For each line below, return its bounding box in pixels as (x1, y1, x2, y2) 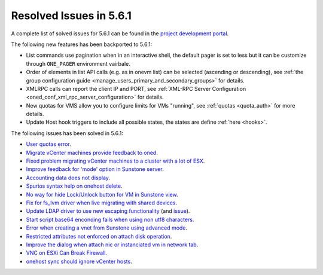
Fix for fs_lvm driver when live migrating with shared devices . (26, 199, 178, 206)
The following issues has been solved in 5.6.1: (11, 129, 124, 137)
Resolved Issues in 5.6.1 (11, 9, 132, 22)
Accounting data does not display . (26, 174, 111, 181)
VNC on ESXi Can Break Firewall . (26, 249, 108, 256)
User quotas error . (26, 140, 71, 148)
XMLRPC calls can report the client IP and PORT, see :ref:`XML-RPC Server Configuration (26, 85, 246, 92)
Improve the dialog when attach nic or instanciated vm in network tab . (26, 241, 199, 248)
